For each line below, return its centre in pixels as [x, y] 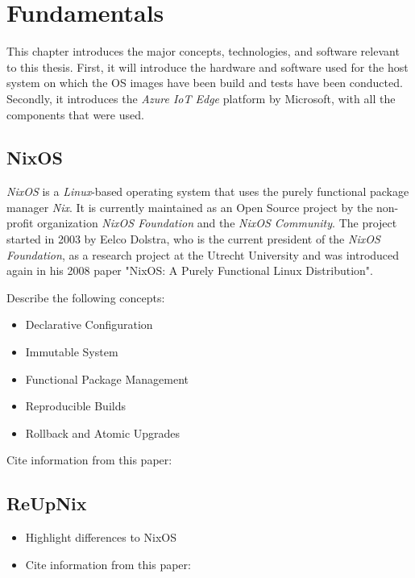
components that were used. [75, 114]
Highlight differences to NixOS [101, 537]
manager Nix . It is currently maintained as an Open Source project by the [190, 207]
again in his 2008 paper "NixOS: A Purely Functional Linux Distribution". [190, 270]
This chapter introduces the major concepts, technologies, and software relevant [203, 51]
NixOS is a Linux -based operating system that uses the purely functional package [208, 191]
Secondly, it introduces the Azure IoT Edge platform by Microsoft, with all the [201, 98]
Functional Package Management [107, 378]
